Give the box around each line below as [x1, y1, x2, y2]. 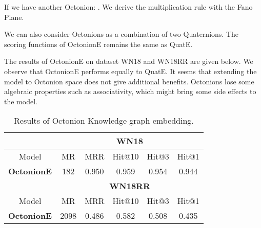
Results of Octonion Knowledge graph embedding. [14, 115, 194, 127]
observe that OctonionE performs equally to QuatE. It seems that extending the [4, 65, 257, 76]
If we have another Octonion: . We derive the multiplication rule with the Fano [4, 2, 253, 12]
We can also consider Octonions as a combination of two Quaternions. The [4, 29, 239, 39]
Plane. [4, 11, 24, 22]
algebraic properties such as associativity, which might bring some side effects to [4, 86, 256, 97]
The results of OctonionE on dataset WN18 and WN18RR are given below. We [4, 56, 253, 66]
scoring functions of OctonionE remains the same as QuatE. [4, 38, 193, 49]
